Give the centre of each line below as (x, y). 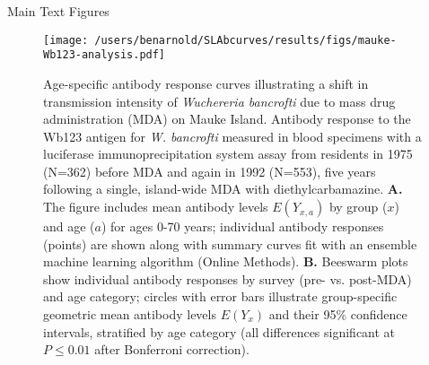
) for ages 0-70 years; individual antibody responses (242, 226)
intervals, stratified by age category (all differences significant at (219, 331)
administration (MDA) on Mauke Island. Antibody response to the (227, 119)
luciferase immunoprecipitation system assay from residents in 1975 (228, 154)
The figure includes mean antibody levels (156, 207)
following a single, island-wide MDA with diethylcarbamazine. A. (223, 189)
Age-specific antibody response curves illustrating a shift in (206, 83)
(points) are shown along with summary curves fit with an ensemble (230, 243)
